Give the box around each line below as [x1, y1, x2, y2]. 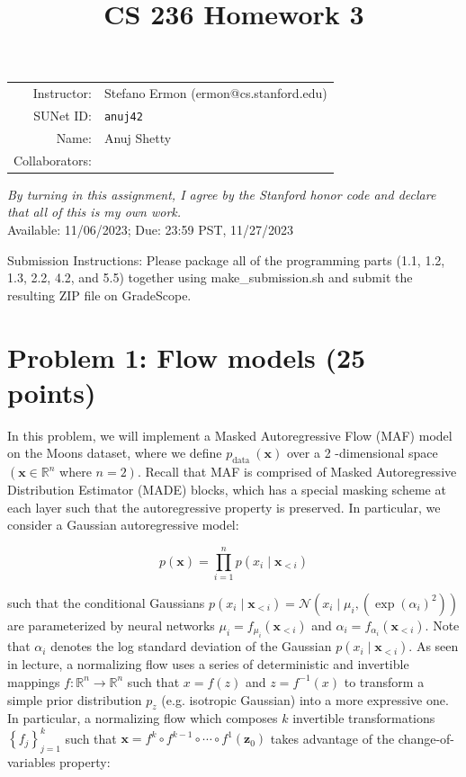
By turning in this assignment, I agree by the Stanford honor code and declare [7, 184, 436, 203]
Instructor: [32, 84, 92, 103]
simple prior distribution [7, 690, 142, 709]
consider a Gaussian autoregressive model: [7, 515, 239, 534]
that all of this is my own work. [7, 202, 182, 221]
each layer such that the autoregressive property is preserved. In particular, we [7, 497, 441, 516]
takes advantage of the [270, 728, 395, 747]
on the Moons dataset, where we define [7, 443, 222, 462]
